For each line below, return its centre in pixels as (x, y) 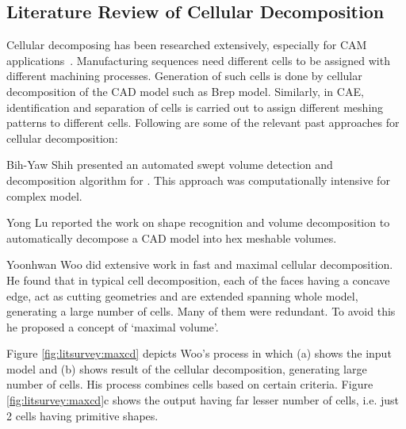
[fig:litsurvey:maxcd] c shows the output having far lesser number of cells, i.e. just (203, 400)
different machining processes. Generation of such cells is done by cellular (184, 76)
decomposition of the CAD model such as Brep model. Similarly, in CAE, (185, 91)
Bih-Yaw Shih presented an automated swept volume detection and (170, 165)
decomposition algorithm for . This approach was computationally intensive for (198, 180)
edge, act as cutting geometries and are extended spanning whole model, (182, 295)
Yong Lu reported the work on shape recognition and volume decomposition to (198, 222)
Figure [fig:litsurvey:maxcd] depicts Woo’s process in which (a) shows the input (199, 353)
